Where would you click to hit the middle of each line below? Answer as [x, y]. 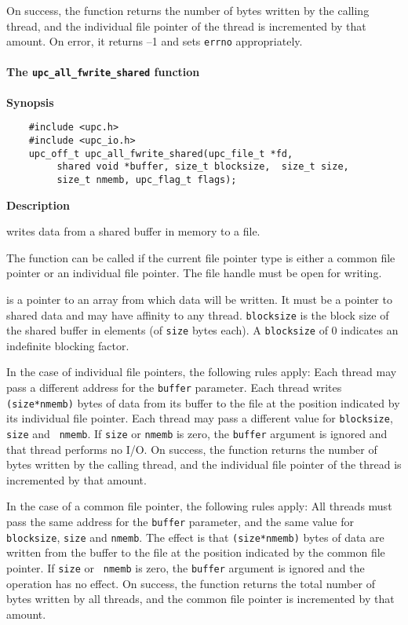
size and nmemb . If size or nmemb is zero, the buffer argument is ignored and [197, 434]
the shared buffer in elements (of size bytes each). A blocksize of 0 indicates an [202, 330]
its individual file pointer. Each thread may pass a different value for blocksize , [200, 418]
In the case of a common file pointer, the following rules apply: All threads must [199, 506]
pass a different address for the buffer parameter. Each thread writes [174, 387]
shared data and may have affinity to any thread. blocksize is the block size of [198, 314]
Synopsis [30, 102]
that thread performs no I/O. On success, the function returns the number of [192, 449]
